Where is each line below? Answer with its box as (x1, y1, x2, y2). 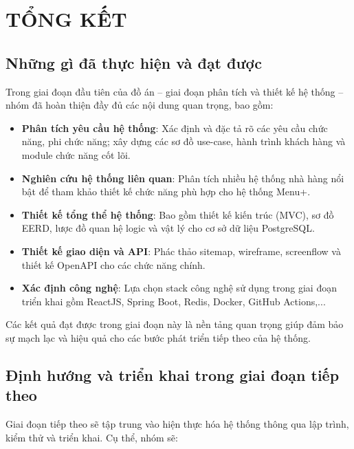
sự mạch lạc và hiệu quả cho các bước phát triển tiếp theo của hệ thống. (5, 330, 311, 344)
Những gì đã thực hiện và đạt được (5, 52, 263, 73)
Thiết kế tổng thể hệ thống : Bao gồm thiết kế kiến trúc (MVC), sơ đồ (21, 207, 334, 221)
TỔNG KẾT (5, 5, 127, 33)
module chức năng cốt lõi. (21, 147, 131, 162)
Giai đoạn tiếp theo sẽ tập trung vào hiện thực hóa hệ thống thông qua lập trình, (5, 417, 349, 431)
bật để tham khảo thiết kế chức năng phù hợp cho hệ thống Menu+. (21, 184, 311, 199)
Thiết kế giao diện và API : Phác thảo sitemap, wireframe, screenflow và (21, 243, 341, 258)
